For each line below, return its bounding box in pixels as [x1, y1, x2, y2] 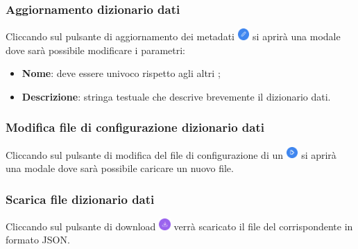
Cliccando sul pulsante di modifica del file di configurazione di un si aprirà [6, 147, 336, 162]
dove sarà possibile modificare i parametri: [6, 42, 185, 57]
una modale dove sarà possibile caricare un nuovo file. [6, 161, 234, 175]
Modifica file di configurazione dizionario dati [6, 119, 264, 136]
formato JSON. [6, 232, 70, 247]
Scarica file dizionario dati [6, 190, 155, 207]
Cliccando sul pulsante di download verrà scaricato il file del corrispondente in [6, 218, 353, 233]
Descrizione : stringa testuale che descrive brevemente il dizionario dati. [22, 89, 331, 103]
